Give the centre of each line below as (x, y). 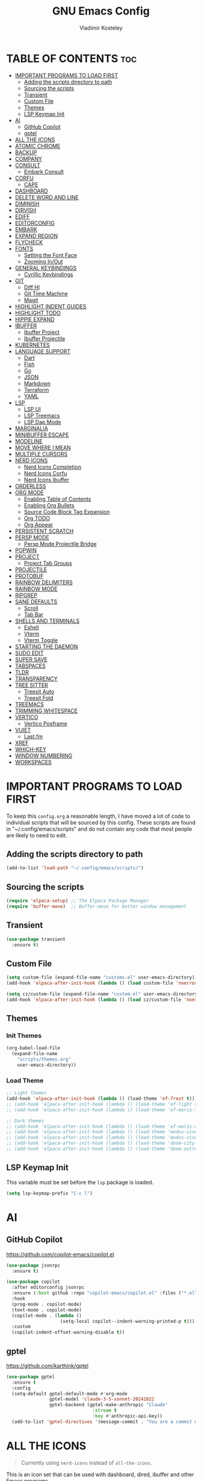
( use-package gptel (31, 1377)
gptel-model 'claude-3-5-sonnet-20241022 (102, 1399)
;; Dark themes (25, 1121)
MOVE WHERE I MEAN (43, 448)
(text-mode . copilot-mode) (47, 1310)
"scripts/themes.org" (44, 1059)
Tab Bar (34, 614)
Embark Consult (44, 172)
